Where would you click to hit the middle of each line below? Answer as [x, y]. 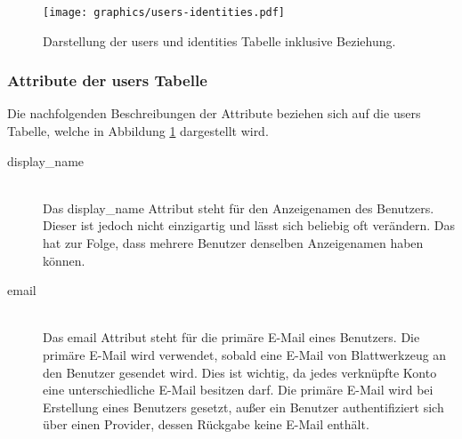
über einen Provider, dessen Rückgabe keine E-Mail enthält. [206, 424]
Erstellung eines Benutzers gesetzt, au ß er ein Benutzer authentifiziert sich [243, 407]
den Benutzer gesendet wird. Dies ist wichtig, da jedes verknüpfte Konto [240, 372]
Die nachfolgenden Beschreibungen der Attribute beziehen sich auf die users [214, 113]
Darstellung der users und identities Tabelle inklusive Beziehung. [219, 40]
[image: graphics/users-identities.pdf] [164, 12]
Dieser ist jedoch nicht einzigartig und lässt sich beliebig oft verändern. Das [249, 225]
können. [64, 260]
